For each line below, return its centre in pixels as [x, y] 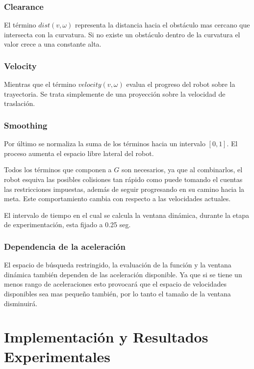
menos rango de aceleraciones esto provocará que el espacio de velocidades [115, 284]
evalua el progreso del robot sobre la [181, 84]
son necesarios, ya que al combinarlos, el [182, 170]
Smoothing [26, 125]
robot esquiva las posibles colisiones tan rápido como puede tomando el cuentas [123, 179]
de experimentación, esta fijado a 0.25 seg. [67, 224]
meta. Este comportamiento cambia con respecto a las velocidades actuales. [117, 198]
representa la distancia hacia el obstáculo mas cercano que [162, 25]
